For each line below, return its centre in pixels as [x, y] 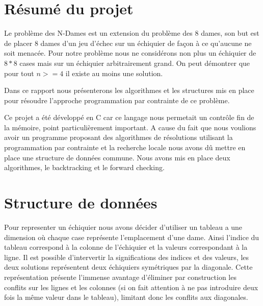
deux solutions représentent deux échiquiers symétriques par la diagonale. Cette [128, 267]
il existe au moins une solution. [114, 73]
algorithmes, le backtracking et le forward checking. [84, 167]
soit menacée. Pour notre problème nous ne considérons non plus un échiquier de [130, 53]
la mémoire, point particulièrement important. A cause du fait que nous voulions [130, 127]
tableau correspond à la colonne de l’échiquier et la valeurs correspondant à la [126, 247]
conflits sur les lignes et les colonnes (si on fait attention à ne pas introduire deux [131, 287]
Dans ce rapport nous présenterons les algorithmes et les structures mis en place [129, 90]
